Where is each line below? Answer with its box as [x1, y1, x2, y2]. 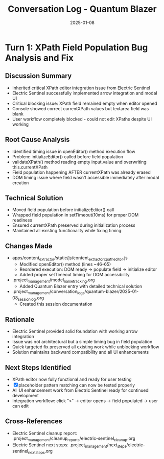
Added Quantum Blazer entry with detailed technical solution [19, 283, 142, 289]
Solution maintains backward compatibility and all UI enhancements [12, 349, 149, 355]
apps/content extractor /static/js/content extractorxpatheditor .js [12, 255, 128, 262]
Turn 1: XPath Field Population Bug [5, 42, 148, 53]
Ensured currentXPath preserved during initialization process [12, 222, 136, 228]
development [12, 393, 39, 398]
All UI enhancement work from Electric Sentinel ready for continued [12, 387, 149, 393]
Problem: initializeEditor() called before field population [12, 153, 123, 160]
